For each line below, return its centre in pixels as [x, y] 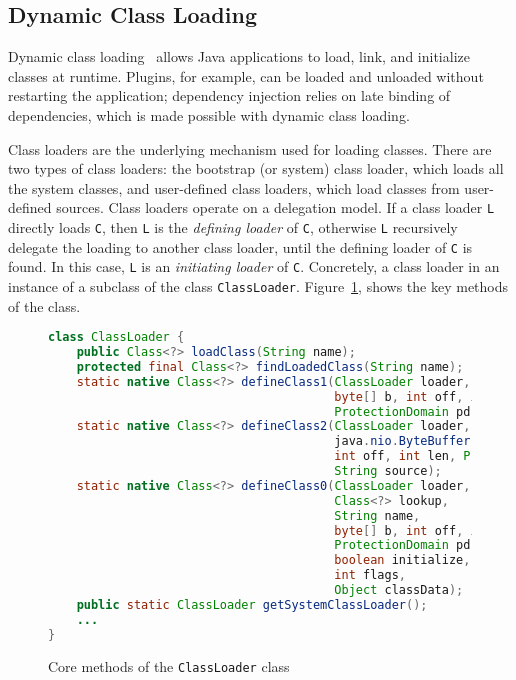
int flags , [370, 575]
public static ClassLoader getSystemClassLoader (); [252, 604]
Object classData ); [399, 590]
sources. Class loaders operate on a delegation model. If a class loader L [275, 207]
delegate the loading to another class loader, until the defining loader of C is [240, 246]
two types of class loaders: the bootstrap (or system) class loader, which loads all [256, 168]
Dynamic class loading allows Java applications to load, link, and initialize [239, 56]
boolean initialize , [402, 560]
